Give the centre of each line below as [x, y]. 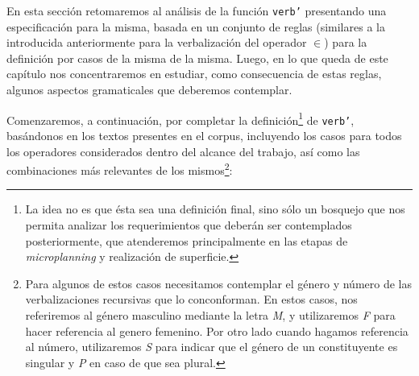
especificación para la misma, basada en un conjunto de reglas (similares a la [196, 26]
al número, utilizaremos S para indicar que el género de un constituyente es [212, 347]
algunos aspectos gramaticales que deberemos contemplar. [149, 90]
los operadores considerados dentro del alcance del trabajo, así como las [183, 151]
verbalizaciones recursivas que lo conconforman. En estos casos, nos [191, 299]
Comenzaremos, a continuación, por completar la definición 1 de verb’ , [180, 118]
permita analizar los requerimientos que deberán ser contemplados [189, 224]
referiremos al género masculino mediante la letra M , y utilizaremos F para [210, 314]
